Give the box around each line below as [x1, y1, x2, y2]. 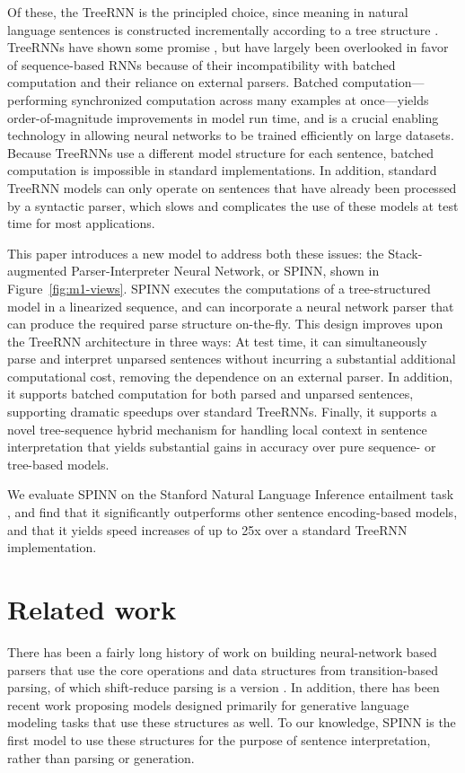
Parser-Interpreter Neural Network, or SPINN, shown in [71, 261, 380, 280]
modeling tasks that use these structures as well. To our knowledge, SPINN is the [7, 713, 456, 732]
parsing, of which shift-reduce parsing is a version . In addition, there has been [7, 678, 440, 697]
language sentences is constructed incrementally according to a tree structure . [7, 20, 439, 39]
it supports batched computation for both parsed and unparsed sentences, [7, 384, 414, 403]
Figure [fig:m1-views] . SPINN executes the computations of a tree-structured [7, 278, 431, 297]
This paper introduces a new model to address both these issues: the [7, 243, 384, 262]
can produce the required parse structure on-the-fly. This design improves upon [7, 314, 443, 333]
